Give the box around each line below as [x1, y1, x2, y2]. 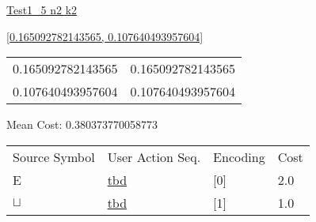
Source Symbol [13, 147, 95, 166]
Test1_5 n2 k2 [6, 2, 78, 17]
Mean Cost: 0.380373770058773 [6, 116, 158, 133]
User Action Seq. [107, 147, 201, 166]
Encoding [213, 147, 265, 166]
